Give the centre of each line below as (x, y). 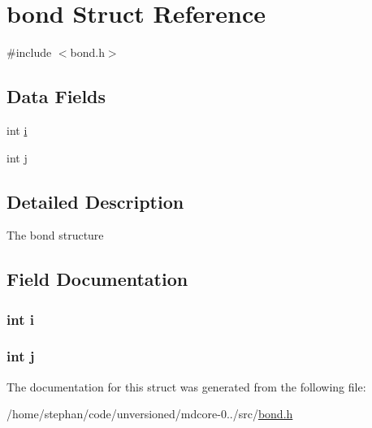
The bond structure (55, 235)
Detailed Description (95, 201)
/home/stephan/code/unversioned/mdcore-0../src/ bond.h (150, 414)
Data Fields (56, 96)
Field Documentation (97, 279)
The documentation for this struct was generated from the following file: (186, 386)
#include (29, 52)
